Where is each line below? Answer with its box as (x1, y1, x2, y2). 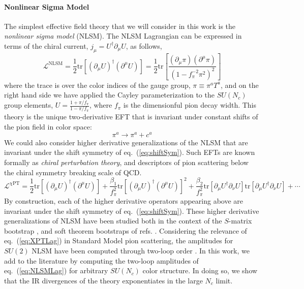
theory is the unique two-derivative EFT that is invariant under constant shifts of (4, 111, 258, 122)
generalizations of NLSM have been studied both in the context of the (4, 215, 222, 226)
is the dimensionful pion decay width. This (123, 100, 257, 110)
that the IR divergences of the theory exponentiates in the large (4, 275, 203, 285)
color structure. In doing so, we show (142, 265, 258, 276)
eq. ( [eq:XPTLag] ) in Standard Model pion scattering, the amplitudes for (4, 235, 233, 246)
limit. (216, 275, 233, 285)
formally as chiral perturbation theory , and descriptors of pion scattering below (4, 156, 249, 167)
